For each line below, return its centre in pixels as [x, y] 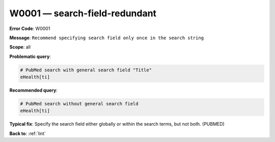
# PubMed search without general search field [79, 104]
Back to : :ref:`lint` [28, 133]
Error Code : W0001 [30, 29]
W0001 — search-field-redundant [83, 13]
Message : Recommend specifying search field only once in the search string [106, 38]
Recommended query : [34, 90]
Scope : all [20, 47]
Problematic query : [30, 56]
